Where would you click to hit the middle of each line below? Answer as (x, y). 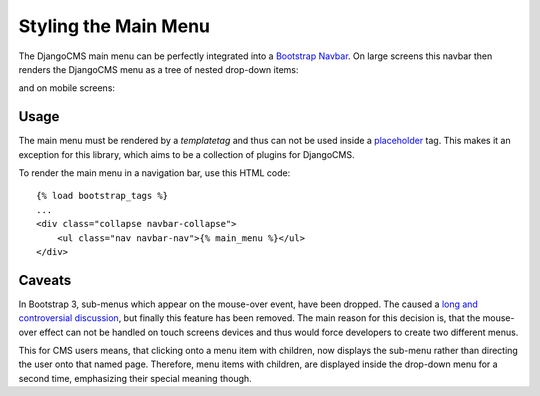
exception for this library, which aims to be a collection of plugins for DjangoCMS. (186, 154)
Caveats (45, 280)
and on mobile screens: (66, 88)
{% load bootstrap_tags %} (102, 196)
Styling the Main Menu (114, 26)
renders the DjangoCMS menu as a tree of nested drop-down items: (158, 69)
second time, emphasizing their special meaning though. (135, 378)
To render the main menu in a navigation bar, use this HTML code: (154, 173)
